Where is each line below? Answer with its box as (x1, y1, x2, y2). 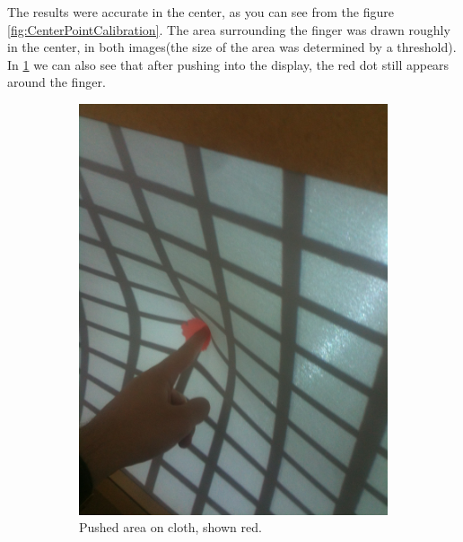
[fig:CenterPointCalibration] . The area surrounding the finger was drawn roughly (7, 20, 450, 39)
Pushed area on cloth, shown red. (79, 518, 262, 537)
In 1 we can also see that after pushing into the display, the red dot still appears (7, 55, 450, 73)
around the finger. (7, 73, 106, 91)
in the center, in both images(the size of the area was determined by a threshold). (7, 38, 457, 56)
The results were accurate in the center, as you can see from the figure (7, 3, 394, 21)
